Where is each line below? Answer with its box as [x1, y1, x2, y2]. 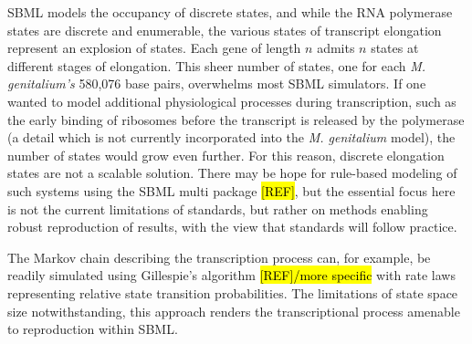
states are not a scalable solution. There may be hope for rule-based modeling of [7, 163, 457, 182]
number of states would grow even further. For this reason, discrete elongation [7, 145, 445, 164]
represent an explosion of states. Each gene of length [7, 38, 301, 57]
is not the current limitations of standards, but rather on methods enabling [7, 199, 428, 218]
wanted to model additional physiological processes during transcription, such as [7, 91, 456, 110]
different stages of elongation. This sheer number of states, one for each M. [7, 56, 426, 75]
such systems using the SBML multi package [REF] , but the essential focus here [7, 181, 456, 200]
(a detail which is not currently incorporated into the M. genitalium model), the [7, 128, 456, 147]
